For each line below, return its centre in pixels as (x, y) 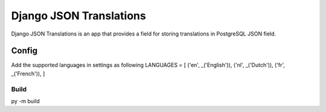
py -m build (25, 101)
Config (24, 51)
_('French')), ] (28, 73)
